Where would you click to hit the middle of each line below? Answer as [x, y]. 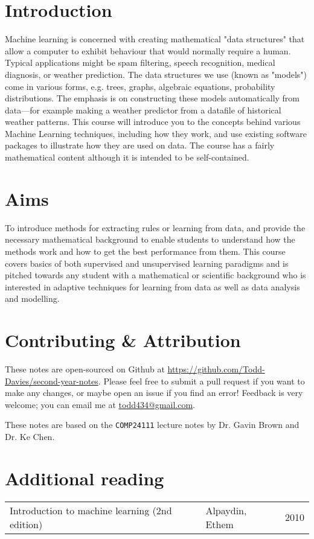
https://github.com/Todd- [216, 369]
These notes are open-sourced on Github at [85, 369]
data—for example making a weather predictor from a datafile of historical [143, 110]
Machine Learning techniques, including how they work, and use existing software [156, 133]
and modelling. [32, 298]
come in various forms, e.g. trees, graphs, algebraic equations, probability [140, 86]
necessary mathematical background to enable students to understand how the [150, 239]
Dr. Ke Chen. [30, 437]
